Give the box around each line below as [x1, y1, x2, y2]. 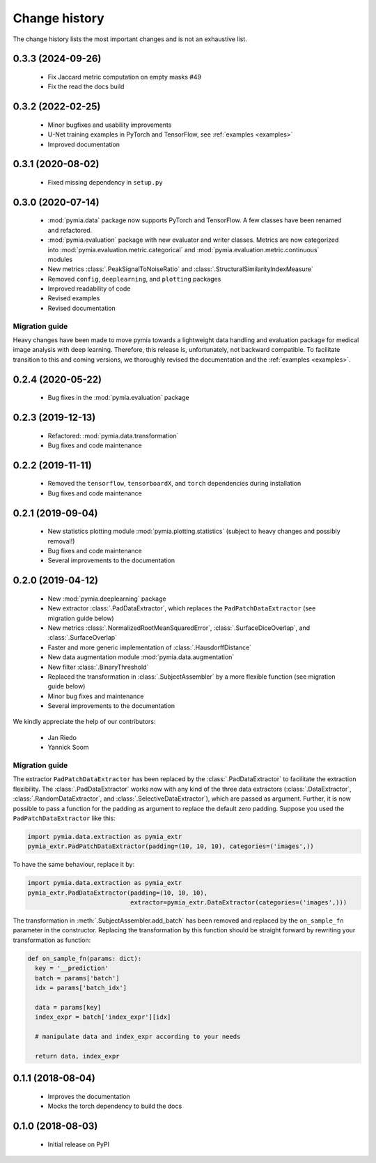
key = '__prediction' [35, 964, 109, 972]
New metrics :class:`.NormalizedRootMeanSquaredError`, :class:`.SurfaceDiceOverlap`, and [47, 624, 311, 632]
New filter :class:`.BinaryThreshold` [47, 663, 149, 671]
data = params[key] [35, 1003, 102, 1011]
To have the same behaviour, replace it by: [13, 861, 135, 869]
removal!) [47, 537, 75, 545]
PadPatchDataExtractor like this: [13, 814, 116, 822]
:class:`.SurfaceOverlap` [47, 633, 118, 642]
